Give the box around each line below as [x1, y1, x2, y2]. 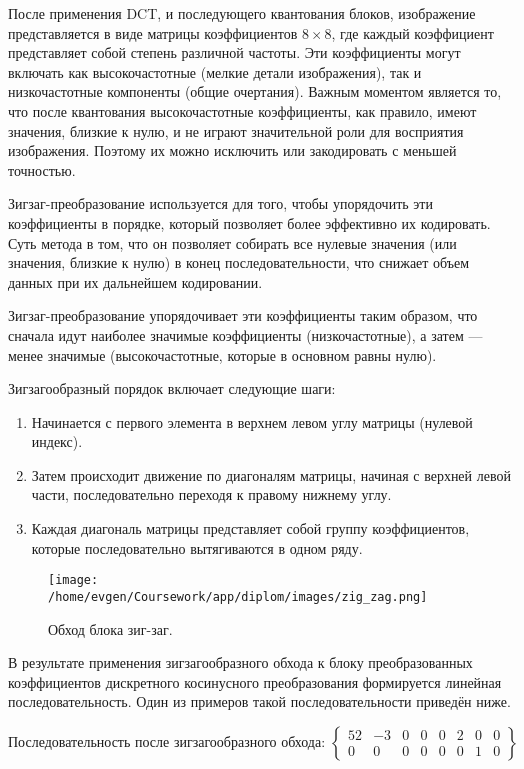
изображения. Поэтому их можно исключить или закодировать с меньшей [8, 140, 457, 161]
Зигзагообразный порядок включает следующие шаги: [8, 378, 336, 399]
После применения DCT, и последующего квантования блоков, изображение [8, 3, 476, 23]
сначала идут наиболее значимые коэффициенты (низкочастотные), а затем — [8, 324, 483, 345]
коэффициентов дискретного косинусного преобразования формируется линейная [8, 671, 502, 692]
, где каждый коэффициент [331, 22, 494, 43]
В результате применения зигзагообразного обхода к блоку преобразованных [8, 652, 473, 673]
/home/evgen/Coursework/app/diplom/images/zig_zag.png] [48, 589, 428, 604]
